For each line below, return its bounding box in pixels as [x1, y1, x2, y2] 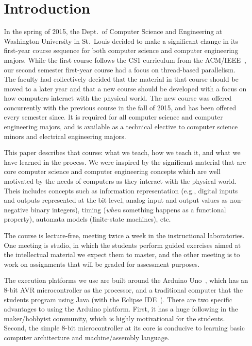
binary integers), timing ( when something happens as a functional [31, 204, 226, 214]
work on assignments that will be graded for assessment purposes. [4, 259, 200, 269]
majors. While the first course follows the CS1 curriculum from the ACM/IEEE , [4, 54, 246, 65]
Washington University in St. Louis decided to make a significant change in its [4, 35, 238, 46]
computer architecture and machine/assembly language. [4, 332, 169, 342]
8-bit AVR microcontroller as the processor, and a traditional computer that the [4, 284, 243, 294]
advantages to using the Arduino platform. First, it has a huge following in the [4, 304, 238, 314]
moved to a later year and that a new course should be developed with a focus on [4, 83, 247, 93]
